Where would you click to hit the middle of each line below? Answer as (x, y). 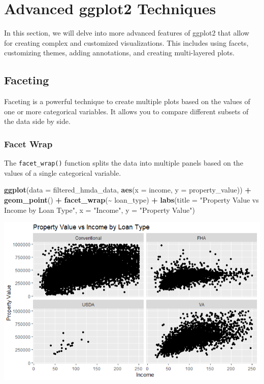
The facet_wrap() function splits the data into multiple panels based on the (124, 163)
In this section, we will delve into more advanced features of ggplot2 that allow (127, 33)
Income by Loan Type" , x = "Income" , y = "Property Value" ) (100, 210)
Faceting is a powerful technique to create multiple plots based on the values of (127, 101)
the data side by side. (37, 121)
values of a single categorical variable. (63, 172)
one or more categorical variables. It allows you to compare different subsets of (126, 111)
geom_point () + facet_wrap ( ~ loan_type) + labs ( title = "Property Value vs (131, 199)
